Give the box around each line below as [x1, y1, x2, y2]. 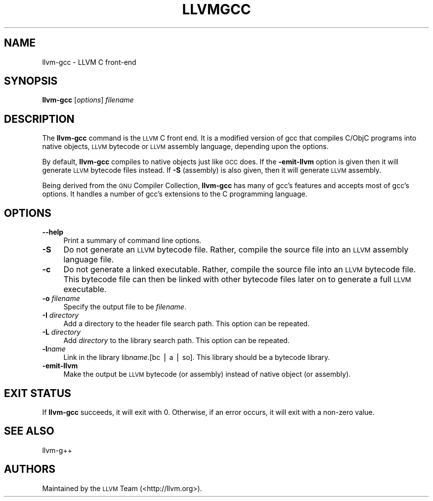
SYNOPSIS [4, 75, 58, 88]
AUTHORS [4, 463, 56, 476]
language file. [63, 254, 114, 265]
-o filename [42, 294, 80, 303]
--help [42, 228, 64, 237]
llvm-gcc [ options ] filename [42, 96, 134, 104]
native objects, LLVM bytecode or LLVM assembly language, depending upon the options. [42, 142, 329, 151]
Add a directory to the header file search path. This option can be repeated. [63, 319, 310, 328]
